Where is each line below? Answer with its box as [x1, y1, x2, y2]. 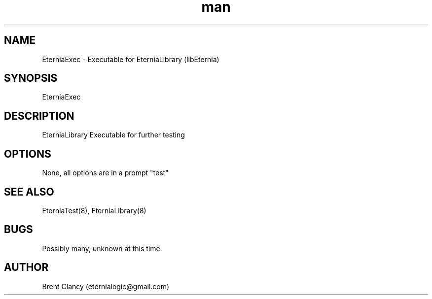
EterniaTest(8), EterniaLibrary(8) [42, 206, 146, 215]
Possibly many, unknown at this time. [42, 244, 162, 253]
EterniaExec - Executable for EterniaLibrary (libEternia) [42, 55, 219, 64]
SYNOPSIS [4, 72, 58, 85]
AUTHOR [4, 261, 49, 274]
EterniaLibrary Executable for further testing [42, 131, 185, 139]
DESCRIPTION [4, 109, 74, 122]
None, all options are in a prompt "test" [42, 168, 169, 177]
